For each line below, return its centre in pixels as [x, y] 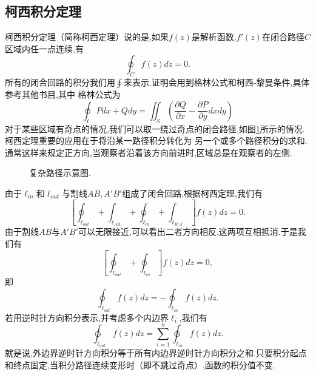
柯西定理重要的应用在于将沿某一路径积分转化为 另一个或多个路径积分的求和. [156, 140]
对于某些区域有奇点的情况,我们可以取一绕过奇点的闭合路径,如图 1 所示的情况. [155, 128]
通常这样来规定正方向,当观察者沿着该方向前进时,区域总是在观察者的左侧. [149, 152]
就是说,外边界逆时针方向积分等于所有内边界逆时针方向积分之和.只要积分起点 [156, 353]
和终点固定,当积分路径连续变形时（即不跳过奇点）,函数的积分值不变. [140, 364]
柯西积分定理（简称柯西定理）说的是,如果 [87, 37]
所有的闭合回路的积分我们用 [60, 82]
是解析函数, [214, 37]
